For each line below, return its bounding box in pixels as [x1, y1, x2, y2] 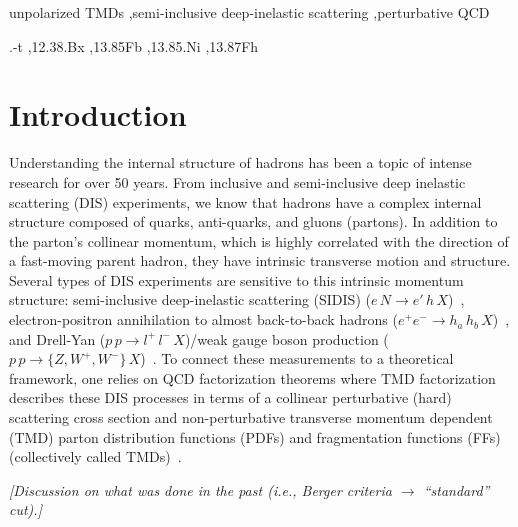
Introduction [9, 94, 187, 135]
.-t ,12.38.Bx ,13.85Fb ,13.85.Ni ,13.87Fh [9, 35, 259, 56]
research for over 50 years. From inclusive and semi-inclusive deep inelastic [9, 171, 466, 192]
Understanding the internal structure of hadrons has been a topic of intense [9, 152, 472, 173]
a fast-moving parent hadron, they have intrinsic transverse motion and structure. [9, 250, 511, 271]
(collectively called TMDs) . [9, 446, 182, 467]
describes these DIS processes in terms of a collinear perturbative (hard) [9, 387, 452, 408]
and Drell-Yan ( [9, 328, 106, 349]
